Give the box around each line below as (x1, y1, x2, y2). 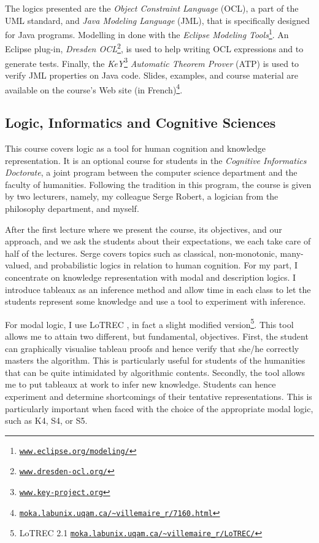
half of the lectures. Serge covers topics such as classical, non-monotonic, (5, 246, 277, 259)
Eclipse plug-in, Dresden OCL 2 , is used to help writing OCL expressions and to (5, 41, 304, 55)
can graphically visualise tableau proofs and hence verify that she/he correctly (5, 342, 299, 354)
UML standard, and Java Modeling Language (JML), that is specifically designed (5, 14, 310, 26)
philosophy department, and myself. (5, 201, 139, 214)
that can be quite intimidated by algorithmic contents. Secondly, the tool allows (5, 365, 306, 378)
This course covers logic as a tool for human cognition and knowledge (5, 141, 266, 154)
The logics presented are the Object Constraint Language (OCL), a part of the (5, 2, 299, 14)
